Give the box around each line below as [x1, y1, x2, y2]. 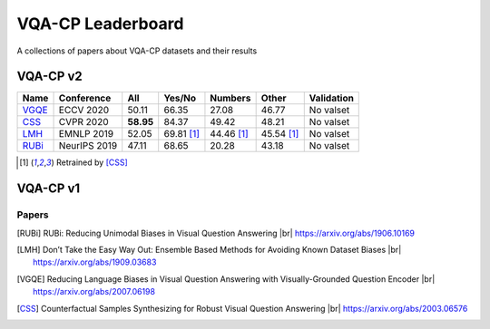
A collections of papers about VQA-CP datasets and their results [16, 45, 258, 56]
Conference [58, 92, 112, 104]
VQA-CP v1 [16, 181, 81, 197]
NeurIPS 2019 [58, 140, 118, 152]
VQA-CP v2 [16, 69, 83, 84]
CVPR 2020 [58, 116, 109, 129]
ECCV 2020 [58, 104, 110, 117]
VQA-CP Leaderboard [16, 14, 184, 34]
